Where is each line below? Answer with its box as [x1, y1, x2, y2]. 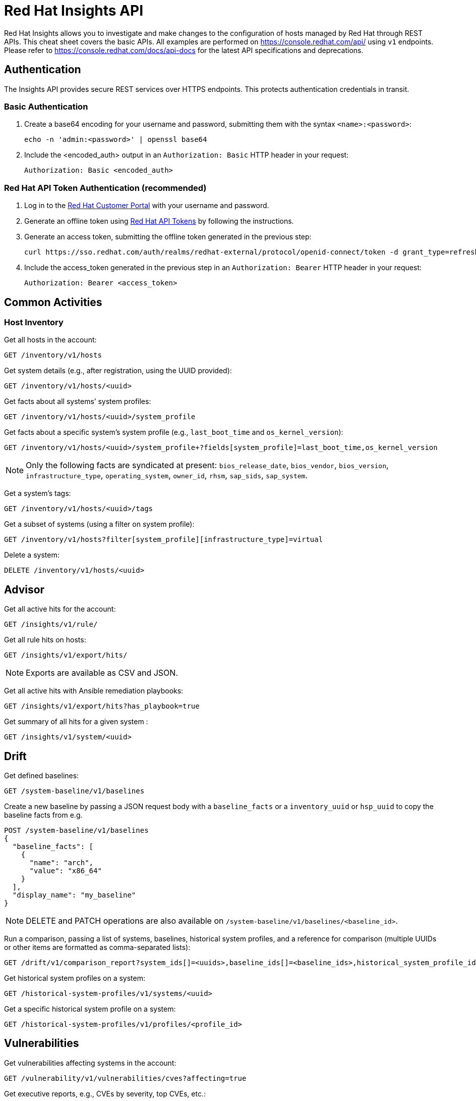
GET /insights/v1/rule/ [4, 620, 98, 629]
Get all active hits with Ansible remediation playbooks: [4, 686, 184, 695]
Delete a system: [4, 550, 59, 560]
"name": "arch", [29, 859, 94, 867]
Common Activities [4, 295, 102, 309]
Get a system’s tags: [4, 489, 71, 498]
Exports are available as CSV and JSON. [26, 668, 178, 678]
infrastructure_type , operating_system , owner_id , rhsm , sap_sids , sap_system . [26, 470, 308, 481]
